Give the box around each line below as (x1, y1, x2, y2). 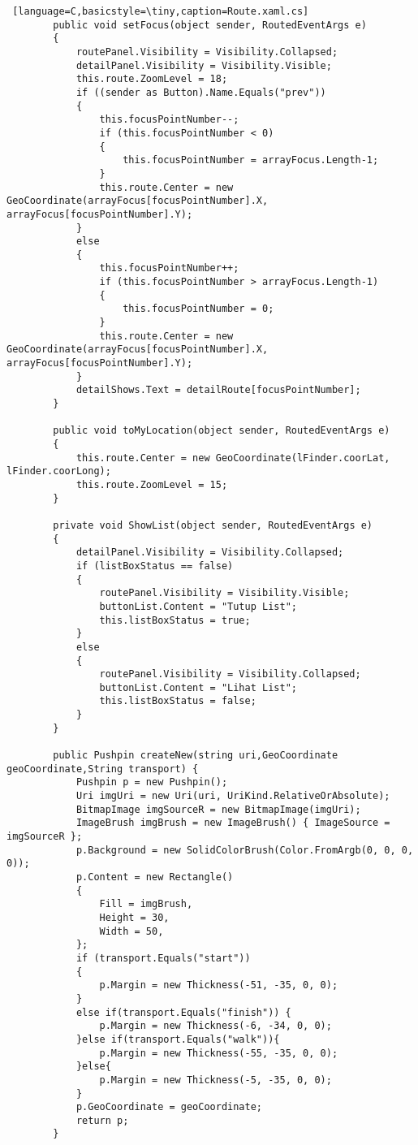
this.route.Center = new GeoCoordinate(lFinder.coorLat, (75, 452, 390, 464)
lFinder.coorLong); (6, 465, 111, 477)
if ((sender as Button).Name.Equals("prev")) (75, 86, 326, 98)
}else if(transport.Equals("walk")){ (75, 1033, 280, 1045)
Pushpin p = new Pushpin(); (75, 776, 228, 789)
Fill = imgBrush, (99, 898, 193, 910)
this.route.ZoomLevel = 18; (75, 73, 228, 85)
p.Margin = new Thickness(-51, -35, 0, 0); (99, 979, 338, 992)
